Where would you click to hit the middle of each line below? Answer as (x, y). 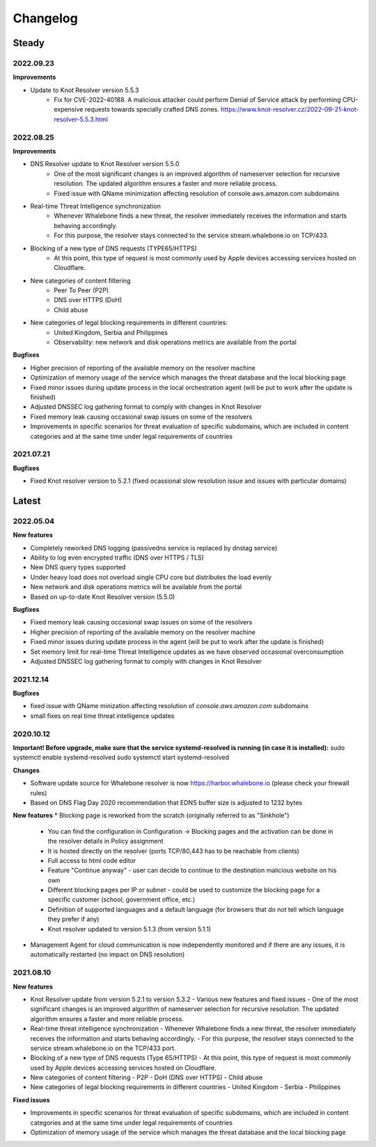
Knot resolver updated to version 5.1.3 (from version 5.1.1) (130, 929)
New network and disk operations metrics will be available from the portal (136, 587)
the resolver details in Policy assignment (105, 841)
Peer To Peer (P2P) (81, 290)
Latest (27, 501)
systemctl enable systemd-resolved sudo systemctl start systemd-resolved (121, 758)
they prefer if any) (73, 919)
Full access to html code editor (92, 860)
